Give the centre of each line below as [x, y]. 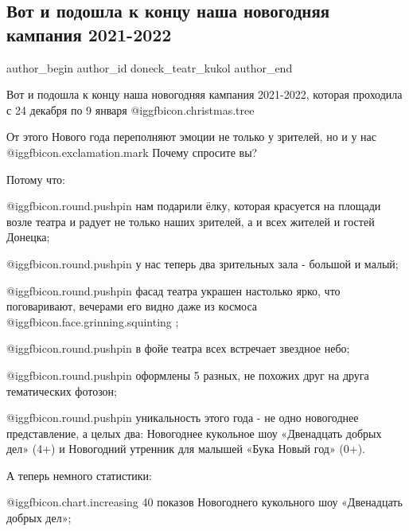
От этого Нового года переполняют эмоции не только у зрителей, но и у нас [192, 137]
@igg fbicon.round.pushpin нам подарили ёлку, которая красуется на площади [194, 206]
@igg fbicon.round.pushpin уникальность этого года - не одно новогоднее [183, 418]
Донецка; [28, 237]
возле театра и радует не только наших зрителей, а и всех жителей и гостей [191, 221]
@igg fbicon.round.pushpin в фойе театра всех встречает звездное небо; [178, 348]
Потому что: [36, 179]
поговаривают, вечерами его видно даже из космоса [132, 306]
